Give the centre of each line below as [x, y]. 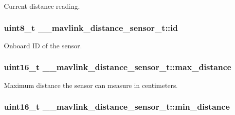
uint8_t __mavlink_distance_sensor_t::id [91, 27]
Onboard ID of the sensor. [43, 45]
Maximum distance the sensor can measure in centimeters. [91, 85]
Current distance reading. [42, 6]
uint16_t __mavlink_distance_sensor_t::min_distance [117, 107]
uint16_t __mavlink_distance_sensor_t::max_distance [118, 67]
